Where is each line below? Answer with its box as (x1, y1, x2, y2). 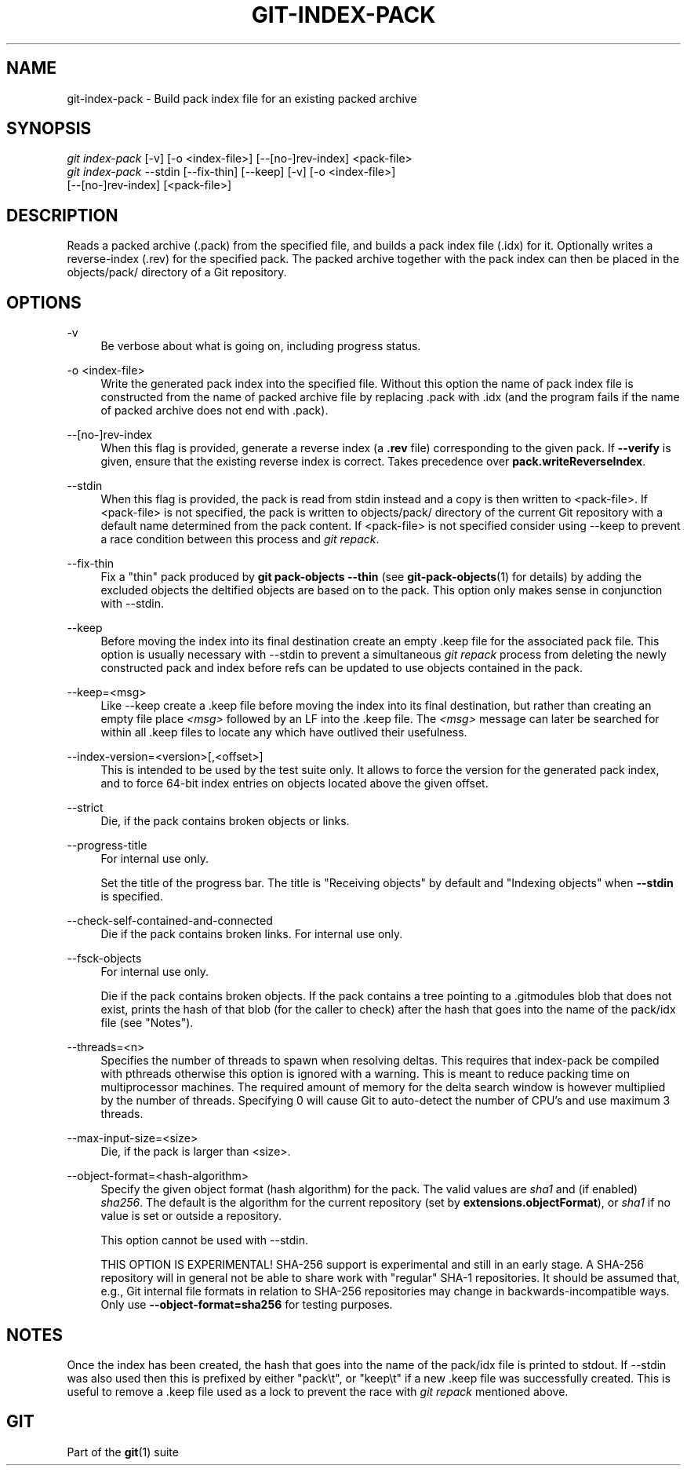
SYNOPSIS (6, 119, 92, 139)
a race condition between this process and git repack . (100, 532, 380, 546)
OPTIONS (6, 292, 82, 312)
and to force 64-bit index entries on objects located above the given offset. (100, 776, 489, 791)
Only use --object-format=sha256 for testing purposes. (100, 1298, 393, 1312)
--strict (67, 801, 104, 815)
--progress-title (67, 838, 147, 853)
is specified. (100, 889, 163, 904)
